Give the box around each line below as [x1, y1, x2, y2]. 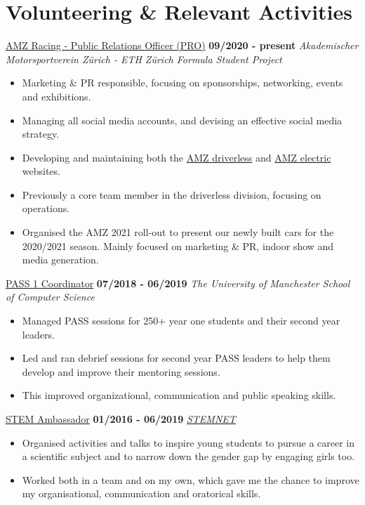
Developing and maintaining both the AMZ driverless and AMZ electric [22, 150, 331, 164]
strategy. [22, 126, 60, 141]
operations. [22, 201, 70, 216]
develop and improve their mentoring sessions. [22, 364, 220, 379]
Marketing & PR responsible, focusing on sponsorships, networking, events [22, 75, 343, 90]
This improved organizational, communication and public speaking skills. [22, 388, 336, 402]
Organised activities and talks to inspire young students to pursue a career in [22, 435, 355, 450]
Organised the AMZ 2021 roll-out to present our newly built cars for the [22, 225, 334, 240]
